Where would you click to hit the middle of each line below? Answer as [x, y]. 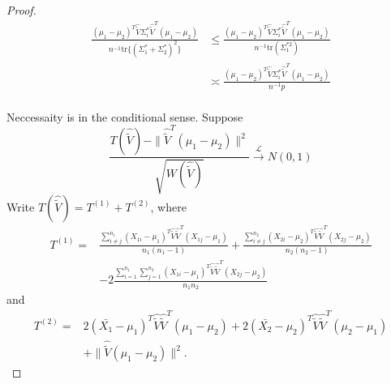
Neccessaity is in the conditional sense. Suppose [125, 116]
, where [168, 206]
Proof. [21, 10]
